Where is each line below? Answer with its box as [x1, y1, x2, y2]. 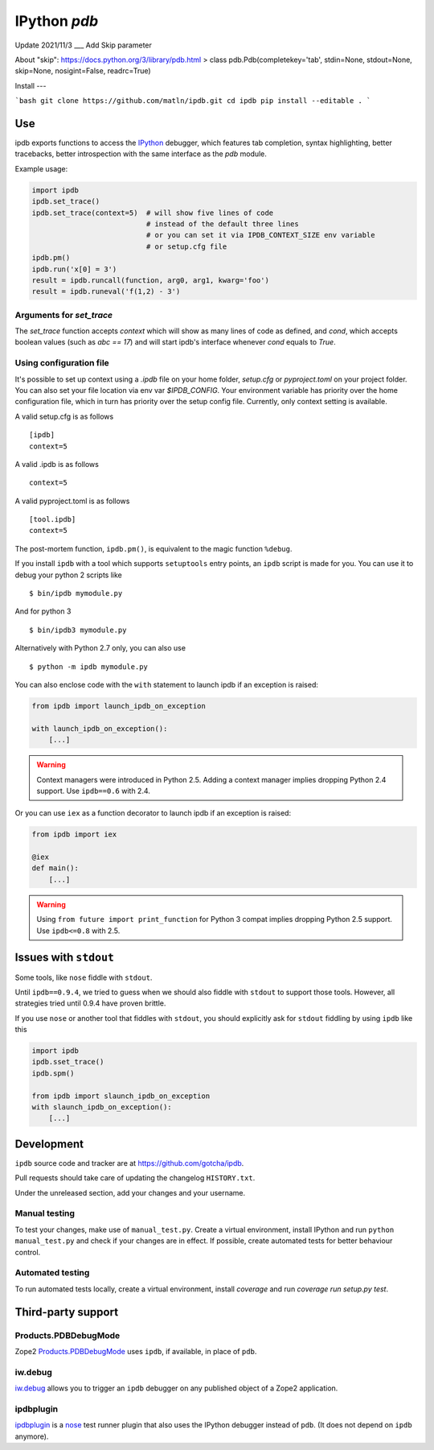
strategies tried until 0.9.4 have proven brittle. [14, 998, 166, 1008]
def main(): [31, 864, 80, 873]
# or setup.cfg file [145, 242, 227, 251]
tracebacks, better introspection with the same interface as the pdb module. [14, 149, 267, 159]
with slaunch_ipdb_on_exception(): [31, 1103, 172, 1112]
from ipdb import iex [31, 830, 117, 839]
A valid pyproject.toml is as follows [14, 496, 130, 506]
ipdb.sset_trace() [31, 1057, 104, 1067]
